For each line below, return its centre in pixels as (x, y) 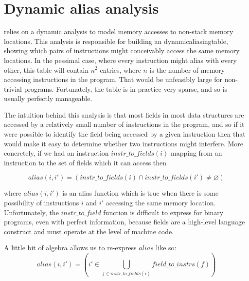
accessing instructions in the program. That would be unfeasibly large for (113, 79)
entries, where (120, 70)
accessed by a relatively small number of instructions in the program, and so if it (124, 124)
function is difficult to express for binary (163, 212)
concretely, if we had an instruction (56, 153)
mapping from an (196, 153)
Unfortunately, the (31, 212)
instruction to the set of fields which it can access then (85, 162)
